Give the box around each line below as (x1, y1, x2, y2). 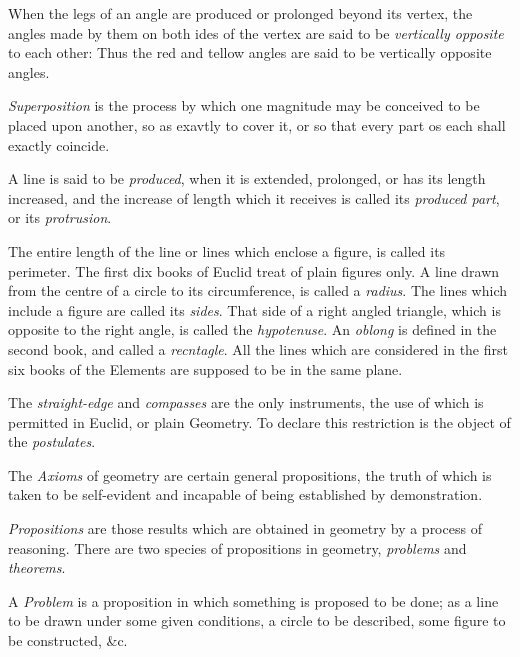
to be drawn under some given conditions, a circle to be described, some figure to (8, 610, 506, 631)
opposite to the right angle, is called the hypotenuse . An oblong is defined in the (8, 319, 497, 340)
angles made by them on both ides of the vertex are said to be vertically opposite (8, 22, 504, 43)
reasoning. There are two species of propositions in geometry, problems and (8, 537, 467, 558)
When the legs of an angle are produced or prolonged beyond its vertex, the (8, 3, 473, 23)
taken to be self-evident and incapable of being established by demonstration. (8, 484, 483, 505)
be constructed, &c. (8, 630, 128, 651)
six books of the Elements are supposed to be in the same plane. (8, 358, 403, 379)
